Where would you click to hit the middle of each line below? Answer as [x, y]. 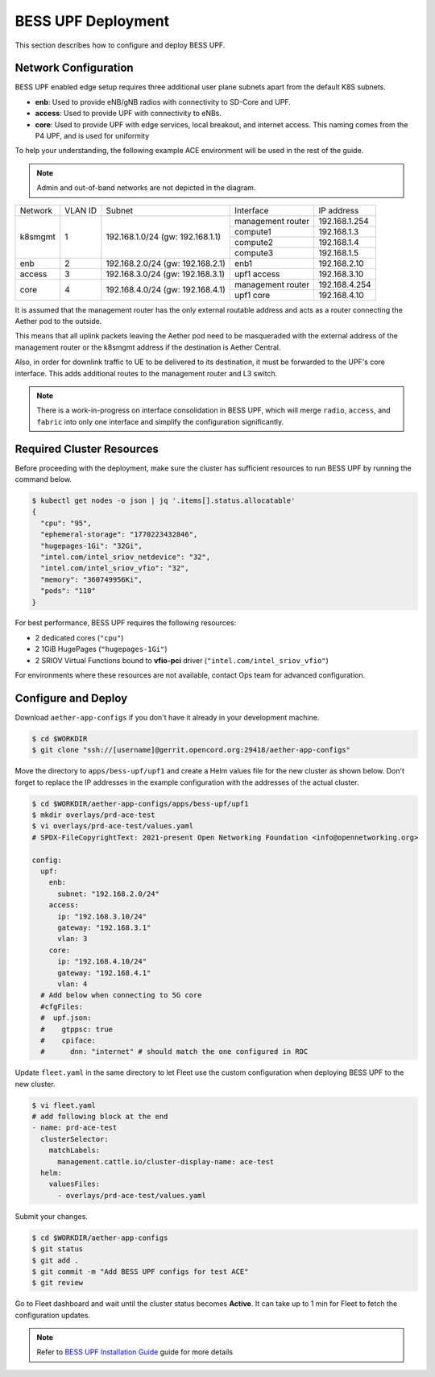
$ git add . [56, 1260]
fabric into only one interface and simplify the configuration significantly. [160, 421]
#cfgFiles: [62, 1006]
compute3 [254, 252]
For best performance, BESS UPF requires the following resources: [126, 623]
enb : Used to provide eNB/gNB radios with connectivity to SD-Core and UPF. [163, 102]
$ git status [58, 1249]
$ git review [58, 1283]
